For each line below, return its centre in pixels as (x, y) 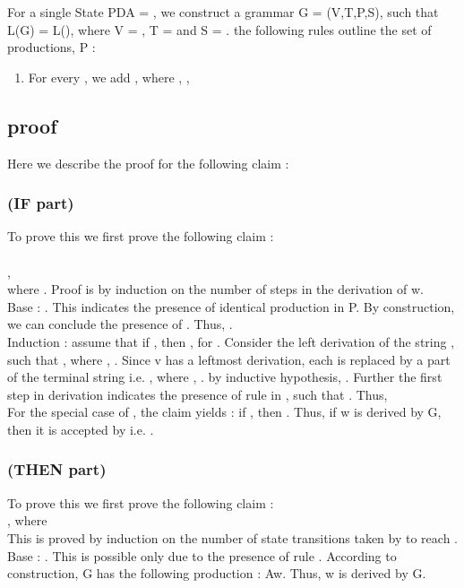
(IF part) (41, 203)
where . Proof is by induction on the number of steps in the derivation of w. (215, 289)
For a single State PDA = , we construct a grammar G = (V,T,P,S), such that (223, 12)
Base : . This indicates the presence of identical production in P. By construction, (231, 306)
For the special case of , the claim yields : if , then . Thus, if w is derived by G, (224, 412)
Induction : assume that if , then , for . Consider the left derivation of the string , (231, 341)
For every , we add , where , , (109, 77)
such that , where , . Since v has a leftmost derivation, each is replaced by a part (229, 359)
